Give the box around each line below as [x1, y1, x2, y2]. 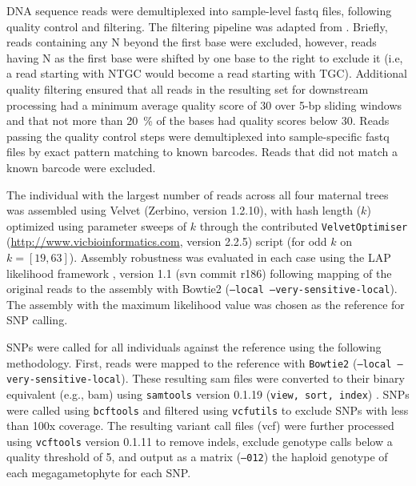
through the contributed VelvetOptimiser [199, 217, 408, 234]
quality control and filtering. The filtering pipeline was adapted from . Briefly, [6, 18, 388, 34]
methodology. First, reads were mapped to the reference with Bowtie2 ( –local [6, 354, 392, 371]
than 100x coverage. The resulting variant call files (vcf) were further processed [6, 417, 394, 434]
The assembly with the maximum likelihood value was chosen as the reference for [6, 295, 405, 312]
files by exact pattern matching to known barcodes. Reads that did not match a [6, 143, 398, 160]
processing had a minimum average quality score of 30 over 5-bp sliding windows [6, 96, 402, 113]
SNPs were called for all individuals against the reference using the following [6, 339, 382, 355]
